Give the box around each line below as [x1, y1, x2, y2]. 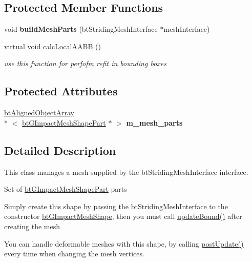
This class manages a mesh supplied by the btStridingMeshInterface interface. [4, 166, 248, 177]
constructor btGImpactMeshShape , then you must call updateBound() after [4, 211, 242, 221]
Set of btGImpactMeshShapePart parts [4, 184, 127, 194]
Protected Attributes [4, 83, 118, 99]
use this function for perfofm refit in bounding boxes [4, 58, 166, 69]
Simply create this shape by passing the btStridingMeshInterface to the [4, 200, 228, 211]
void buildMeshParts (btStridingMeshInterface [4, 24, 158, 34]
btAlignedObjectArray [4, 107, 75, 118]
